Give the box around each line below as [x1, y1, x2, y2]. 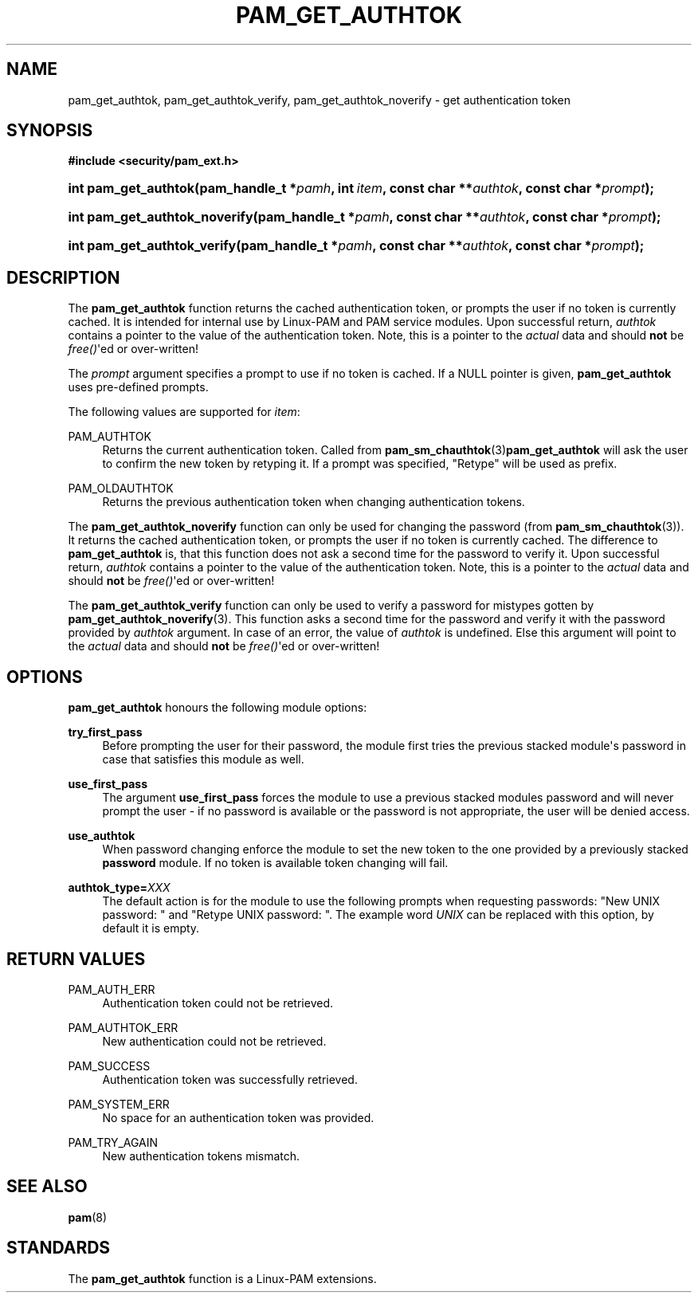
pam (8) [68, 1210, 108, 1224]
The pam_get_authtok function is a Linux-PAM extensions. [68, 1271, 377, 1285]
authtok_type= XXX [68, 881, 171, 895]
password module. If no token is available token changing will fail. [102, 856, 449, 870]
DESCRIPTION [6, 267, 120, 288]
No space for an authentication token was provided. [102, 1110, 374, 1124]
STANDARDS [6, 1238, 111, 1258]
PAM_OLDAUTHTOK [68, 481, 174, 496]
